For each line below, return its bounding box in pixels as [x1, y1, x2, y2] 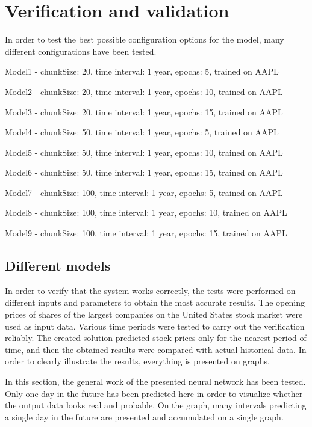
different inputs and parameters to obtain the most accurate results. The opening [5, 296, 305, 309]
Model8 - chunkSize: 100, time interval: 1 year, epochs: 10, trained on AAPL [5, 206, 287, 219]
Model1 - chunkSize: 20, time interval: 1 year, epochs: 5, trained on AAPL [5, 65, 279, 78]
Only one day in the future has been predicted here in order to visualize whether [5, 387, 303, 399]
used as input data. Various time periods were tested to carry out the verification [5, 319, 305, 332]
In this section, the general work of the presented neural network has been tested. [5, 375, 306, 388]
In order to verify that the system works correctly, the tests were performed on [5, 284, 296, 296]
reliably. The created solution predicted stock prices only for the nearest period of [5, 331, 307, 344]
